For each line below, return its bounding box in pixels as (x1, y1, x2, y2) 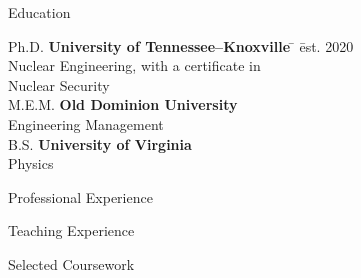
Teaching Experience (8, 220, 135, 241)
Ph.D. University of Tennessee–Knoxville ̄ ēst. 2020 (8, 35, 354, 56)
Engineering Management (8, 113, 164, 134)
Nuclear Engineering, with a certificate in (8, 55, 261, 76)
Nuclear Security (8, 74, 110, 95)
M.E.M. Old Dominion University (8, 94, 238, 115)
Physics (8, 153, 54, 174)
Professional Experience (8, 186, 153, 207)
